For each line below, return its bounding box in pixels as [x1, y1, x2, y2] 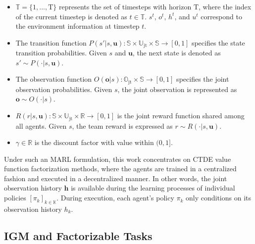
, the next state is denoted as [132, 48, 221, 58]
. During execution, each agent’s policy [56, 193, 174, 203]
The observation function [15, 74, 92, 84]
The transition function [15, 37, 87, 48]
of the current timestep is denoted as [15, 11, 127, 21]
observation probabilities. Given [15, 84, 112, 94]
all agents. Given [15, 120, 67, 131]
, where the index [199, 1, 252, 11]
